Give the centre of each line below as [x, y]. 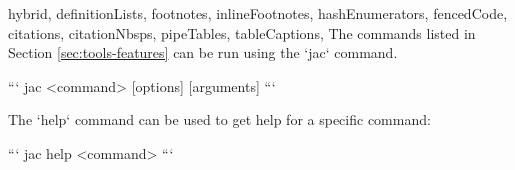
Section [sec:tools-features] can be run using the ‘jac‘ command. [203, 52]
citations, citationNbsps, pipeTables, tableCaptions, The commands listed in [242, 32]
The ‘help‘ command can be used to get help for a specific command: [219, 119]
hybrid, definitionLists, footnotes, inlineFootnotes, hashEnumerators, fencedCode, [258, 13]
